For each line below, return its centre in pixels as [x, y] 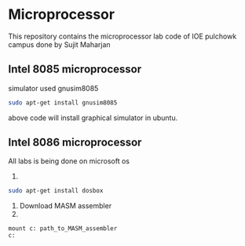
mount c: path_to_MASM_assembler [63, 229]
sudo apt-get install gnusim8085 [63, 103]
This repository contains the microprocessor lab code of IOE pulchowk [122, 36]
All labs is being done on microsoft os [69, 161]
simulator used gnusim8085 [53, 88]
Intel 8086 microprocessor [75, 143]
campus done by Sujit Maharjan [60, 44]
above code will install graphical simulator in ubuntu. [93, 117]
